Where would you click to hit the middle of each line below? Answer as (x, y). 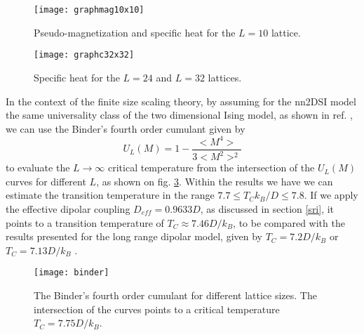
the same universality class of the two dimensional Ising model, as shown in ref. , (179, 115)
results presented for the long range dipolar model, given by (134, 236)
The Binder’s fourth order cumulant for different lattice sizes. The (175, 295)
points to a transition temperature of (85, 222)
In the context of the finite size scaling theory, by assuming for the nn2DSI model (181, 101)
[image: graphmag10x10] (89, 10)
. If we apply (331, 195)
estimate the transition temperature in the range (110, 195)
